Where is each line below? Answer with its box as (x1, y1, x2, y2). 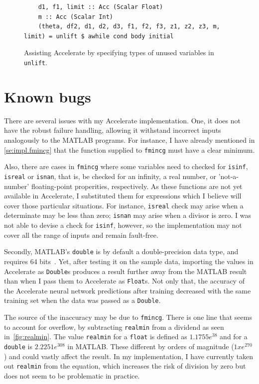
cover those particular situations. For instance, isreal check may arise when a (4, 200, 244, 210)
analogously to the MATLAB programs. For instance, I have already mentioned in (4, 134, 255, 145)
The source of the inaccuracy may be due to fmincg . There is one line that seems (4, 312, 252, 322)
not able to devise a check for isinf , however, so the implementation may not (4, 220, 242, 230)
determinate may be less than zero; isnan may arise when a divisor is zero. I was (4, 210, 252, 220)
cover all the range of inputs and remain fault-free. (4, 229, 158, 240)
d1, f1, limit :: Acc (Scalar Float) (38, 3, 163, 10)
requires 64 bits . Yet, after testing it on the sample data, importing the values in (4, 256, 254, 266)
